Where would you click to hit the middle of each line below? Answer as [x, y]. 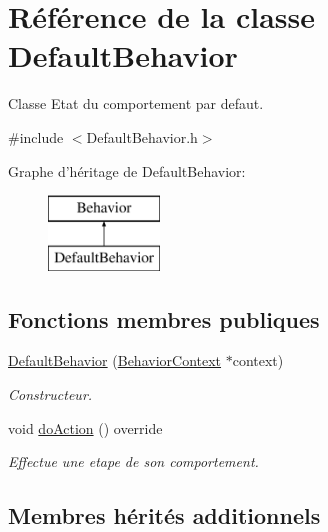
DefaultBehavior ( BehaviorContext [115, 360]
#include [36, 136]
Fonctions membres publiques [164, 318]
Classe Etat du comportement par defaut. [136, 103]
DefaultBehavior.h [142, 136]
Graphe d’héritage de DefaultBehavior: [127, 170]
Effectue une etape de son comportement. [133, 461]
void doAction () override [85, 427]
